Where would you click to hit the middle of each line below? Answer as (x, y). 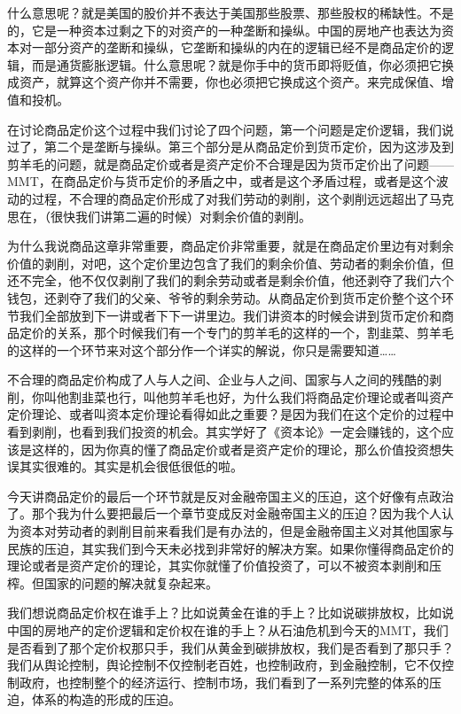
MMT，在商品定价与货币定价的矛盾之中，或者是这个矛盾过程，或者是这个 (222, 181)
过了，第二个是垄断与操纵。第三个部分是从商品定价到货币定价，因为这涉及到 (230, 147)
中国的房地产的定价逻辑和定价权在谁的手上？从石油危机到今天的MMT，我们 (228, 630)
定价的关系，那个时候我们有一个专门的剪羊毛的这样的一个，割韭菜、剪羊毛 (236, 333)
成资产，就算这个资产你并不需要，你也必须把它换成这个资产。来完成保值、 (224, 82)
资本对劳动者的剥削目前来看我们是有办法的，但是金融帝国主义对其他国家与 (236, 531)
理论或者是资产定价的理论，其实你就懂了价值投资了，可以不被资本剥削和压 (224, 566)
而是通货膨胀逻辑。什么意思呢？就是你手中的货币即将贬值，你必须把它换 (242, 64)
